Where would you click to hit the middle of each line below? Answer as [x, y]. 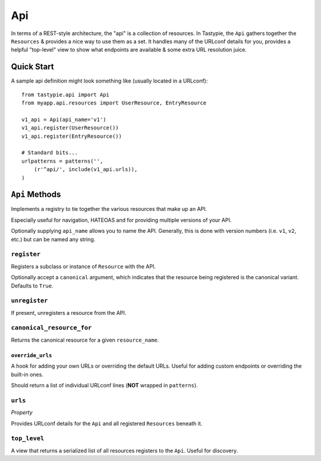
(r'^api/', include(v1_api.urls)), [86, 170]
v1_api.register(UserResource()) [70, 128]
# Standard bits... [50, 153]
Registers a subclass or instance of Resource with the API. [83, 266]
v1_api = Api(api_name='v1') [64, 119]
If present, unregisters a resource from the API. [69, 312]
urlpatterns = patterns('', [62, 161]
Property [22, 412]
